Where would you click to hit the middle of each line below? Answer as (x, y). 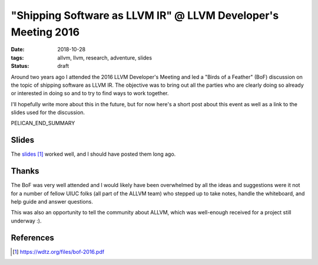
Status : (20, 66)
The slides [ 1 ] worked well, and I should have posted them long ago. (93, 154)
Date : (18, 50)
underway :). (26, 221)
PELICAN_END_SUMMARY (43, 123)
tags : (17, 58)
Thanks (25, 171)
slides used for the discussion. (48, 113)
